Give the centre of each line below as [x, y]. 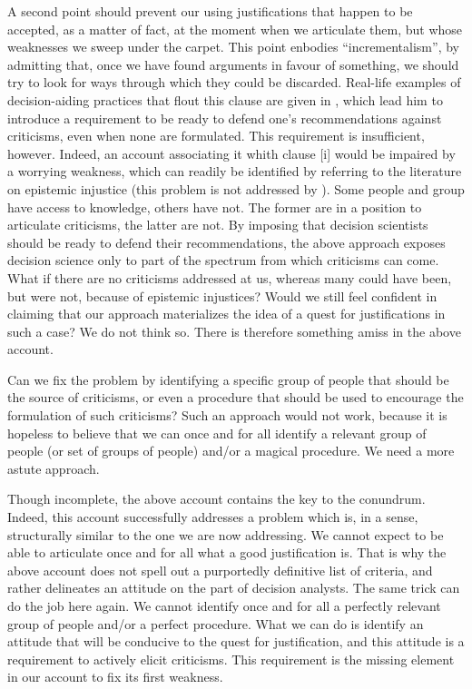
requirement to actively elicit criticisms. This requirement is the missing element [231, 659]
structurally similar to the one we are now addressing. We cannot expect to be [226, 534]
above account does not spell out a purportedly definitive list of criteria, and [220, 570]
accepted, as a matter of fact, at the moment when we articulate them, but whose [235, 29]
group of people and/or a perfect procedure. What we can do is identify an [216, 623]
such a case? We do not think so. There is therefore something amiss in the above [234, 331]
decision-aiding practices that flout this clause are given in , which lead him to [225, 99]
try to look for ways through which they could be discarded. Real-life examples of [234, 82]
